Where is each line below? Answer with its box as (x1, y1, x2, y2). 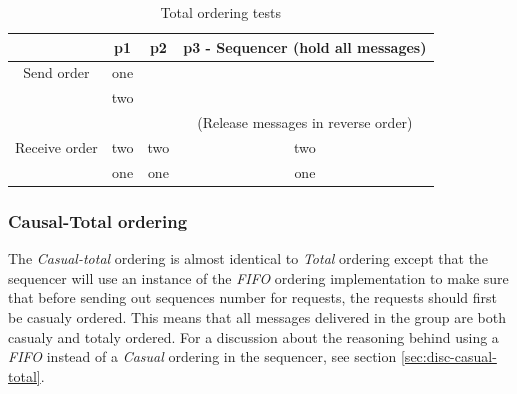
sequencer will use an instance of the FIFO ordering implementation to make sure (8, 267, 509, 288)
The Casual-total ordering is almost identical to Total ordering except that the (8, 248, 489, 269)
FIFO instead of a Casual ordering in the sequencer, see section (8, 346, 397, 367)
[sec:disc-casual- (400, 346, 497, 367)
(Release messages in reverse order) (197, 112, 413, 133)
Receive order (15, 136, 98, 157)
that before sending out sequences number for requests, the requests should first (8, 287, 497, 308)
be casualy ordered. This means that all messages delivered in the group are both (8, 306, 507, 327)
